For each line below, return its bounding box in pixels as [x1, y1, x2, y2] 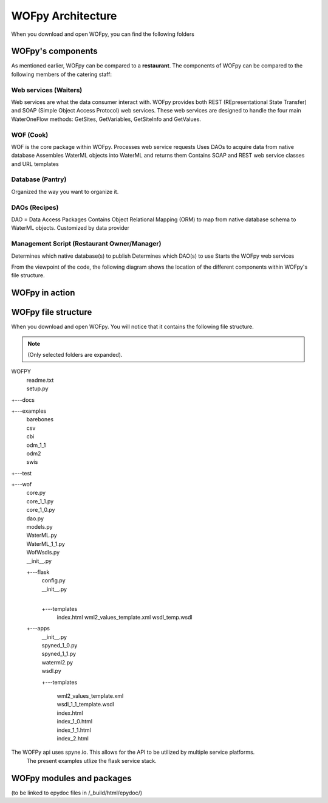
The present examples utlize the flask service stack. [26, 757, 157, 764]
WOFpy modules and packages [11, 773, 132, 784]
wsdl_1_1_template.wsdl [56, 701, 115, 708]
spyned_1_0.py [41, 642, 78, 649]
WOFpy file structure [11, 307, 92, 317]
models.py [26, 523, 53, 531]
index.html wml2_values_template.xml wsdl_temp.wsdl [56, 613, 193, 621]
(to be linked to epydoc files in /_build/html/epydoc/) [11, 789, 143, 796]
